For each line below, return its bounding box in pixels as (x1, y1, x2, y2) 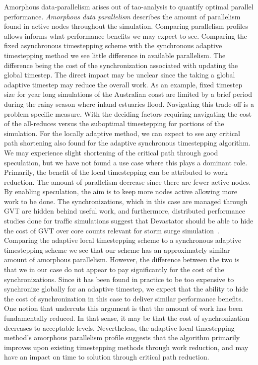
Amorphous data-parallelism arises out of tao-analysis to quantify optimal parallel (4, 1, 254, 11)
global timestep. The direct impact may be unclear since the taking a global (4, 70, 235, 80)
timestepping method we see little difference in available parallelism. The (4, 50, 226, 60)
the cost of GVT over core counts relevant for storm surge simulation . (4, 225, 219, 235)
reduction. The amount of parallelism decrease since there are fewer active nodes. (4, 176, 251, 187)
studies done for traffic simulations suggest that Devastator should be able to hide (4, 216, 254, 226)
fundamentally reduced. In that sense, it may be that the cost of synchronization (4, 313, 250, 323)
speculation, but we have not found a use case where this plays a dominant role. (4, 157, 248, 167)
